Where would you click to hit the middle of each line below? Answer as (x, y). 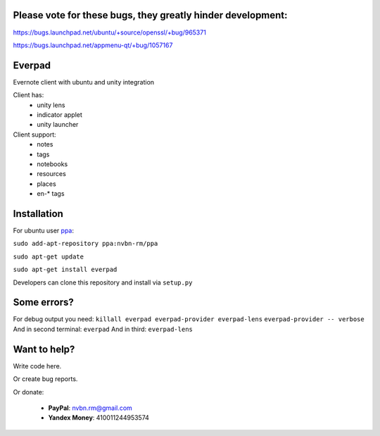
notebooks (52, 164)
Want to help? (44, 349)
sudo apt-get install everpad (65, 270)
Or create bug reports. (45, 379)
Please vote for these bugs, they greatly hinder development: (150, 15)
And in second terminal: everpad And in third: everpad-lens (103, 329)
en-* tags (51, 194)
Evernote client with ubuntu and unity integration (84, 82)
